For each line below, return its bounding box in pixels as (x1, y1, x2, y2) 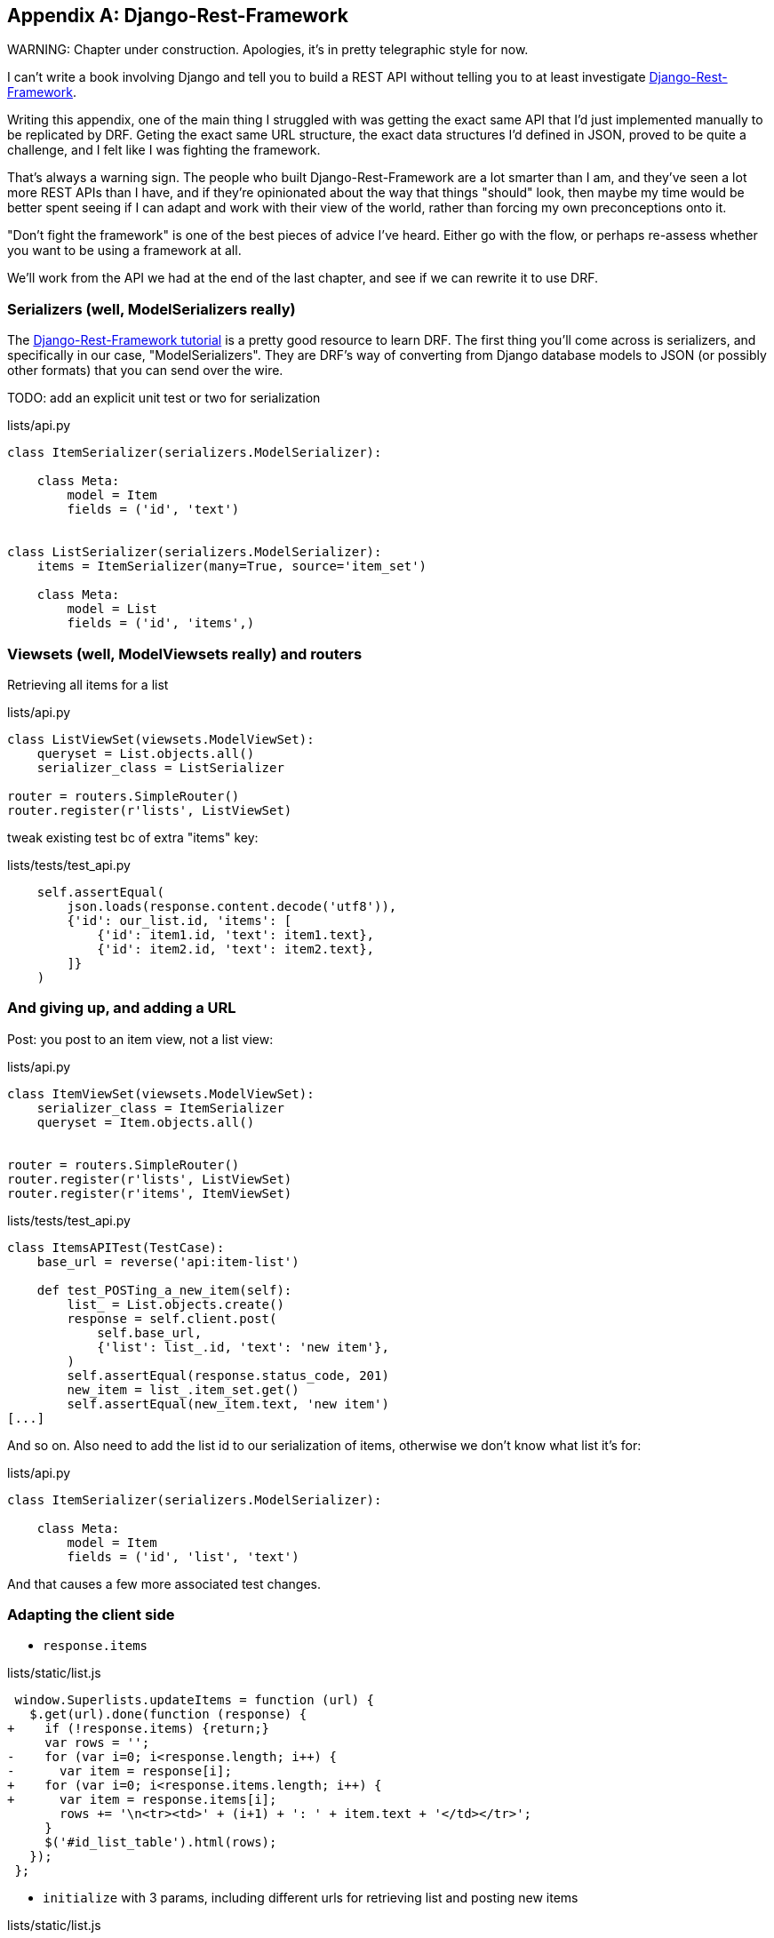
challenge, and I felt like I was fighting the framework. (7, 142, 321, 158)
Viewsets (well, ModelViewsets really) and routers (7, 644, 363, 663)
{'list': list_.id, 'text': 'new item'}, (97, 1339, 389, 1354)
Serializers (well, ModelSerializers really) (7, 299, 296, 318)
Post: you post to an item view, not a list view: (7, 1031, 274, 1047)
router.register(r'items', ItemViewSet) (7, 1185, 292, 1200)
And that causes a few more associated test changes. (7, 1575, 321, 1591)
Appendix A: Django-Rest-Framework (7, 4, 348, 27)
